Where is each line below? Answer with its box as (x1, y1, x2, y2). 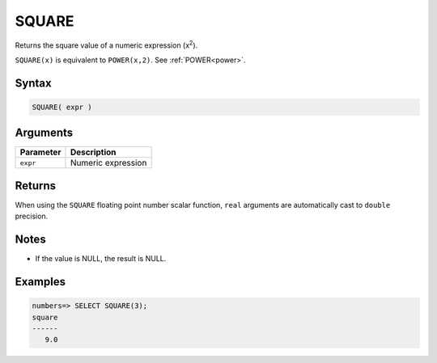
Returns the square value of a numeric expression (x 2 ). (15, 39, 198, 50)
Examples (15, 275, 66, 289)
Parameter (19, 146, 62, 158)
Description (70, 146, 117, 158)
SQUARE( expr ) (32, 102, 92, 112)
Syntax (15, 76, 52, 90)
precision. (15, 211, 49, 222)
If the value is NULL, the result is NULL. (35, 254, 167, 264)
